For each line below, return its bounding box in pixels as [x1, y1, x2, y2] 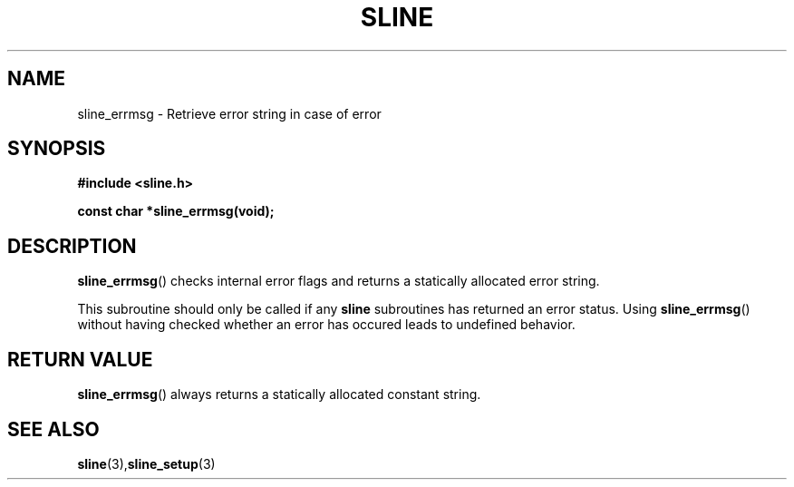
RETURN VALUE [7, 347, 153, 371]
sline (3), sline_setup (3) [77, 455, 216, 472]
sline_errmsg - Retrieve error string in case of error [77, 105, 382, 122]
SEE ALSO [7, 417, 100, 441]
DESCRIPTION [7, 234, 137, 258]
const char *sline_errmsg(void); [77, 203, 275, 219]
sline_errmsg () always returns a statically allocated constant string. [77, 386, 481, 403]
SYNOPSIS [7, 137, 106, 161]
